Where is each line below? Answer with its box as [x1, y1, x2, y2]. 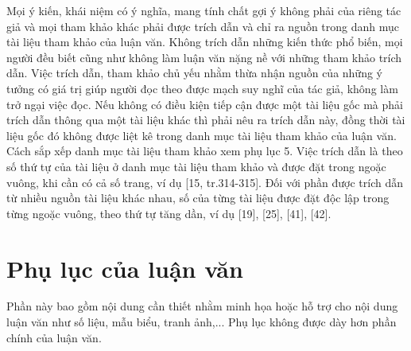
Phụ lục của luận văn [6, 252, 243, 284]
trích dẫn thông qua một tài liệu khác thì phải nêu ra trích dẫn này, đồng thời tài [6, 111, 405, 128]
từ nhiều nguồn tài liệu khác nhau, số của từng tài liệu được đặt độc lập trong [6, 189, 390, 206]
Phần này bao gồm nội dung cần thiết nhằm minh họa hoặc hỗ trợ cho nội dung [6, 298, 398, 314]
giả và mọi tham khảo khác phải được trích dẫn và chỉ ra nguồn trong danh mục [6, 18, 400, 34]
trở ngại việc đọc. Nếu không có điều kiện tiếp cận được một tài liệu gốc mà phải [6, 96, 403, 112]
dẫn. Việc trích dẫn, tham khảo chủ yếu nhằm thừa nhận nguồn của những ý [6, 64, 382, 81]
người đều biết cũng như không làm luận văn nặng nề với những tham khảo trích [6, 49, 402, 65]
